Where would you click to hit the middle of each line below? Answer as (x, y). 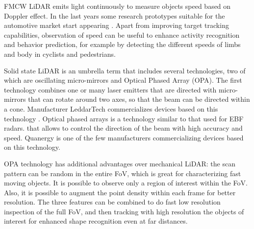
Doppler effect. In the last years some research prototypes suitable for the (114, 15)
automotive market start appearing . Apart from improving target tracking (116, 25)
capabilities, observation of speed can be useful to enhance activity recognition (122, 34)
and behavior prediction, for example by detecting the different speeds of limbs (122, 44)
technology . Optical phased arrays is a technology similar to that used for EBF (124, 118)
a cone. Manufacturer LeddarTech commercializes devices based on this (111, 108)
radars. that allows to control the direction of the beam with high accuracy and (123, 128)
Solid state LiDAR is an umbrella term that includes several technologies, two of (125, 70)
